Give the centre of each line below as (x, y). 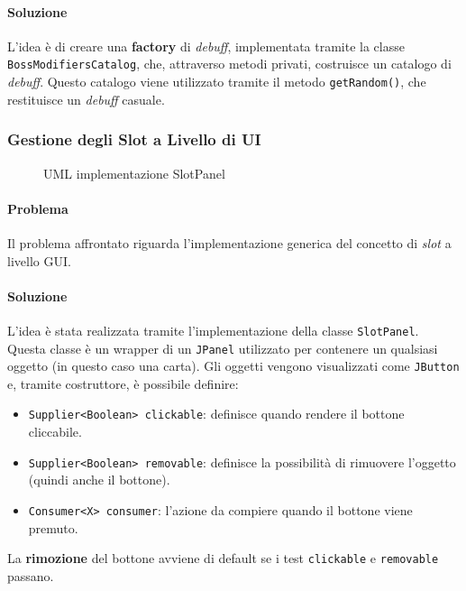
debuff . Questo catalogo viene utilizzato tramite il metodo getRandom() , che (217, 82)
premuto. (53, 527)
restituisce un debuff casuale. (86, 99)
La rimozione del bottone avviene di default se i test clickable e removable (223, 558)
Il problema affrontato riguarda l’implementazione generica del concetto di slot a (229, 242)
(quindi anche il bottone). (99, 480)
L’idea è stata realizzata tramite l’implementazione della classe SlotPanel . (213, 330)
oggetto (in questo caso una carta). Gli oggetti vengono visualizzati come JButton (233, 366)
